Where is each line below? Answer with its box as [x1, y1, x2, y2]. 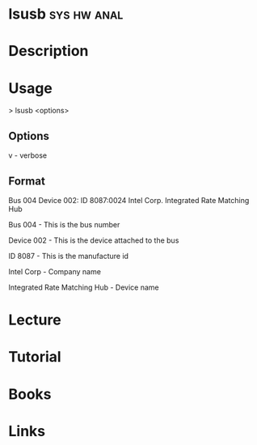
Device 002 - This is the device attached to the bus [8, 235, 179, 245]
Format [8, 174, 46, 188]
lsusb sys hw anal [8, 5, 124, 23]
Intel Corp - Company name [8, 266, 101, 276]
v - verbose [8, 150, 47, 160]
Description [8, 42, 89, 61]
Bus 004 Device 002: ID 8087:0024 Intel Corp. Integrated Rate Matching [8, 195, 250, 205]
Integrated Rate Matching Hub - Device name [8, 282, 159, 292]
